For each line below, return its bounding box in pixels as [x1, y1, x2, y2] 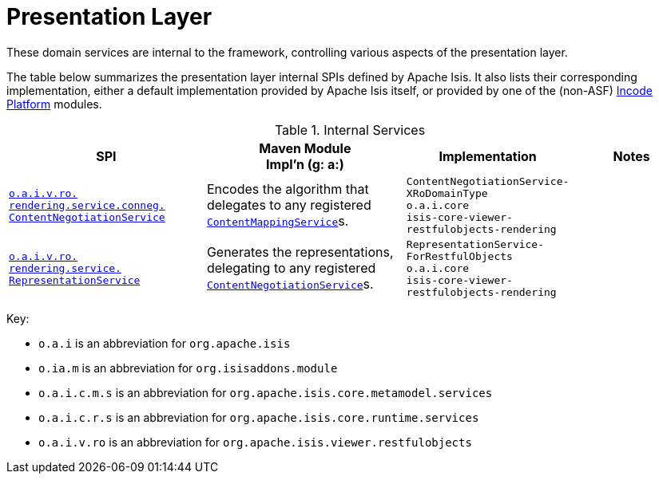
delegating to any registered [206, 260, 376, 277]
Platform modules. [6, 96, 102, 111]
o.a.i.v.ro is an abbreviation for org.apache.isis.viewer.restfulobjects [38, 435, 472, 449]
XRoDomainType [406, 187, 488, 199]
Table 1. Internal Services [274, 121, 426, 138]
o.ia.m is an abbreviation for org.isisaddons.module [38, 360, 338, 375]
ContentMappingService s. [206, 213, 349, 230]
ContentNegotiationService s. [206, 276, 374, 293]
